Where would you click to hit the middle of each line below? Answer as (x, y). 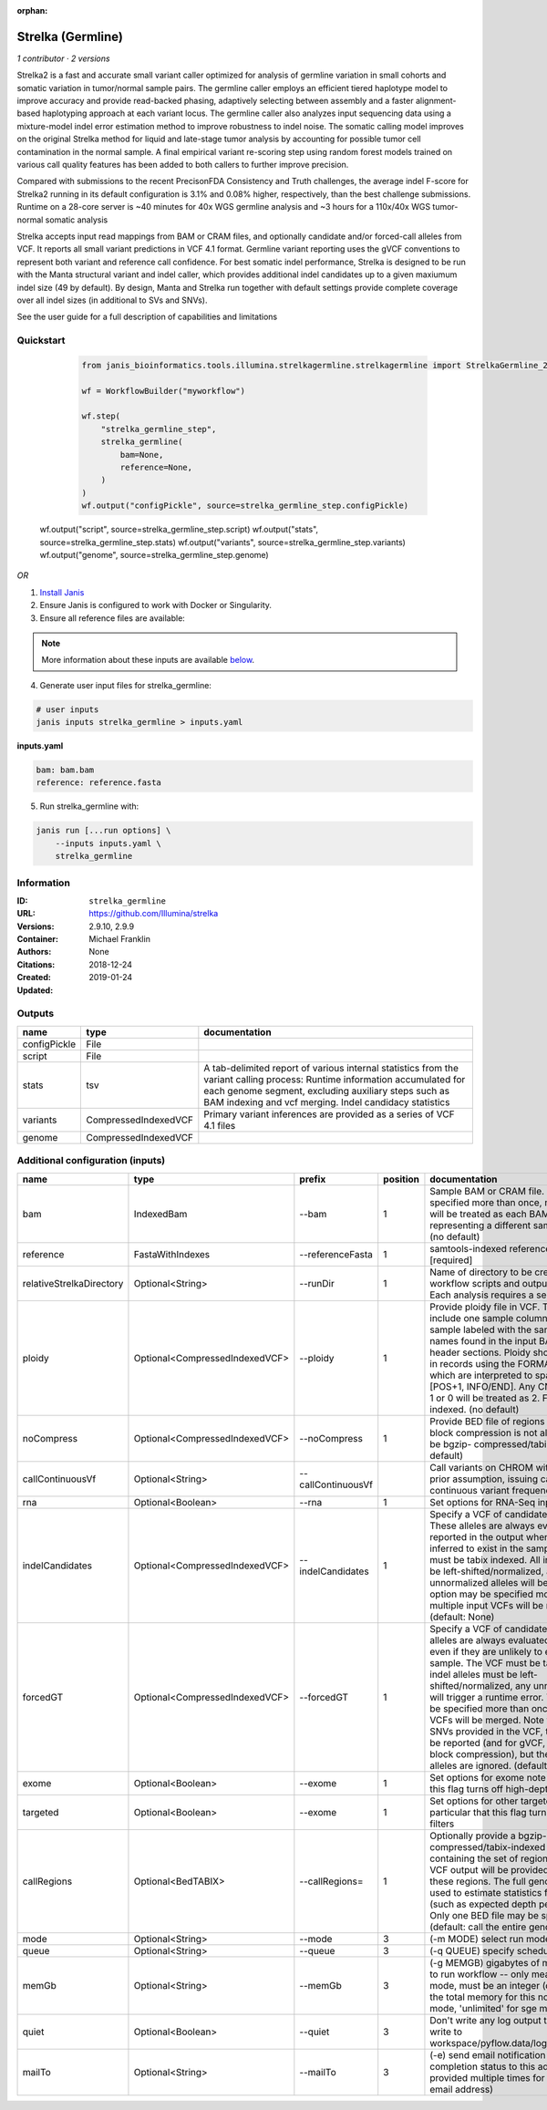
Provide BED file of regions (487, 1421)
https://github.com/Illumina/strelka (154, 914)
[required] (451, 1260)
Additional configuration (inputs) (91, 1161)
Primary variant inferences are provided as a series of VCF (329, 1114)
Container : (38, 939)
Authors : (34, 952)
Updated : (35, 990)
